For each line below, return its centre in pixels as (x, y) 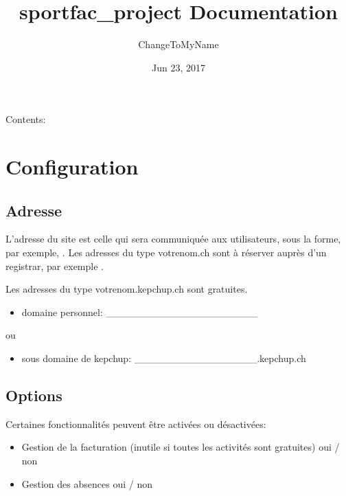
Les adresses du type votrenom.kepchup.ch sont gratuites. (127, 289)
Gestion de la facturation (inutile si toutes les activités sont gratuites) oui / (181, 447)
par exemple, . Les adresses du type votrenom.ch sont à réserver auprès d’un (166, 252)
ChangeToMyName (178, 44)
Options (34, 395)
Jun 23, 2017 (178, 67)
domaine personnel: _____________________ (139, 312)
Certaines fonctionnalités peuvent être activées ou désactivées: (136, 424)
